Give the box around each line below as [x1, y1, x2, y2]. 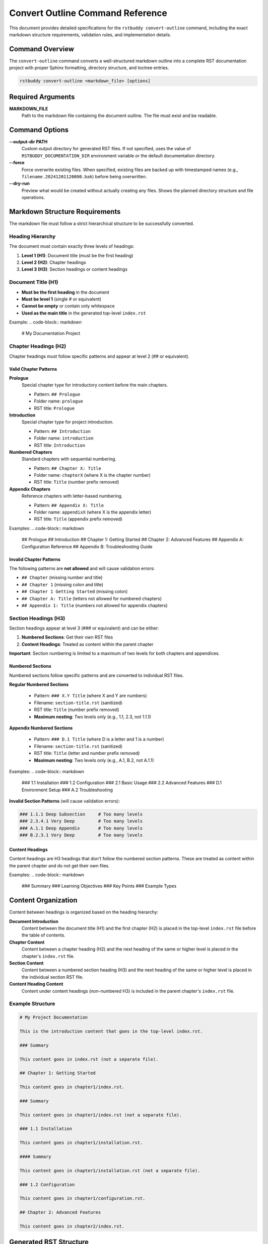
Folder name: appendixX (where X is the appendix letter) [34, 509, 151, 515]
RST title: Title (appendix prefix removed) [34, 516, 123, 522]
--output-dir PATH [9, 139, 48, 145]
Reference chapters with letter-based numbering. [21, 493, 123, 499]
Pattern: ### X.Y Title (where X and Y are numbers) [34, 693, 147, 699]
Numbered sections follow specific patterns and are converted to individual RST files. [9, 672, 184, 678]
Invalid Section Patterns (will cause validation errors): [9, 798, 120, 804]
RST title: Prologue [34, 405, 75, 411]
